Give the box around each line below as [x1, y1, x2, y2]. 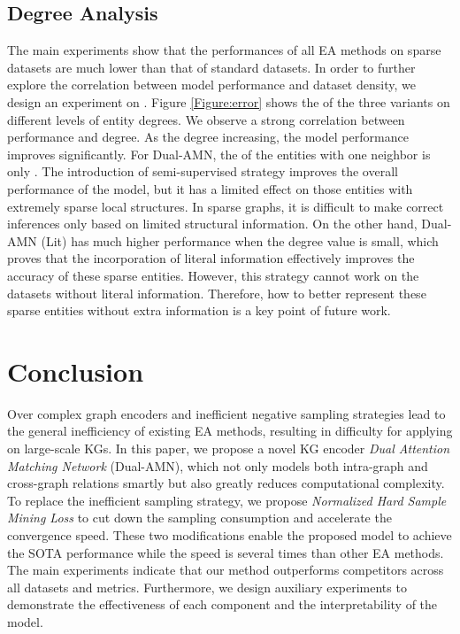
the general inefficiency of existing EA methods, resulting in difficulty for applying [7, 421, 453, 440]
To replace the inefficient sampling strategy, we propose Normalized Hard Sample [7, 491, 447, 509]
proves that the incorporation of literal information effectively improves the [7, 249, 415, 267]
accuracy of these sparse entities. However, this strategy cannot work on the [7, 266, 419, 284]
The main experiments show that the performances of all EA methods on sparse [7, 41, 441, 59]
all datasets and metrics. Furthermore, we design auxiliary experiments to [7, 577, 407, 596]
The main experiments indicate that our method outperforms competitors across [7, 561, 444, 579]
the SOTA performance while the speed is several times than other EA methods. [7, 543, 444, 561]
